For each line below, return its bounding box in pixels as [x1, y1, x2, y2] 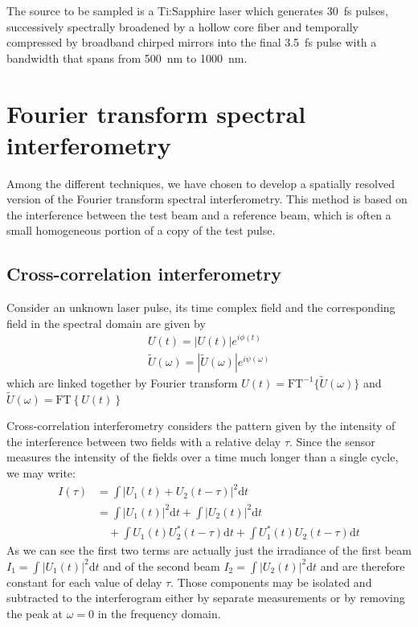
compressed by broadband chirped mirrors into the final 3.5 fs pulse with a [6, 34, 377, 51]
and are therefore [320, 557, 405, 574]
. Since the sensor [289, 432, 375, 449]
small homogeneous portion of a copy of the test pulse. [6, 222, 276, 239]
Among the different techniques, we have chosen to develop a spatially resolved [6, 174, 395, 191]
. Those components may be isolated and [170, 573, 372, 590]
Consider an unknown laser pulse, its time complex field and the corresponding [6, 299, 395, 316]
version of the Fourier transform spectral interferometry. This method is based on [6, 191, 408, 207]
